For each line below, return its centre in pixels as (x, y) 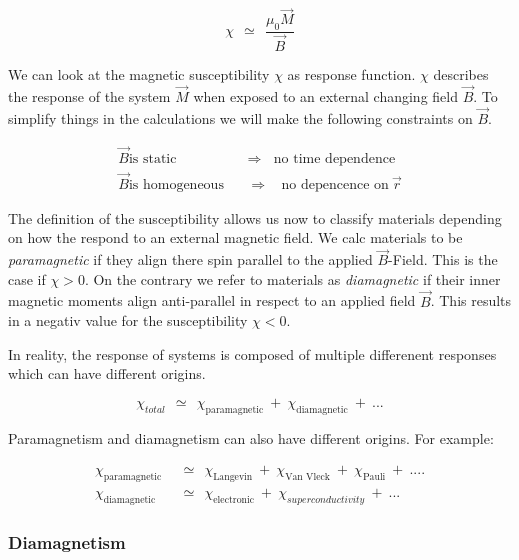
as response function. (351, 74)
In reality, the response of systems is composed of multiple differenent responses (252, 353)
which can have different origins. (107, 373)
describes (461, 74)
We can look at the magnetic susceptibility (139, 74)
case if (27, 278)
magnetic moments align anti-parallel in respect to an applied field (212, 300)
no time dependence (334, 158)
